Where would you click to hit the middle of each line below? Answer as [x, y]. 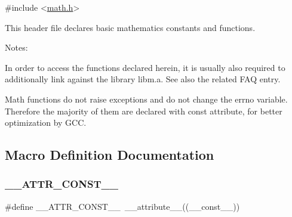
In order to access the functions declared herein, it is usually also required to [145, 67]
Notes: [16, 47]
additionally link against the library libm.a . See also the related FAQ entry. [143, 79]
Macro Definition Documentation [110, 155]
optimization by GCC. [46, 123]
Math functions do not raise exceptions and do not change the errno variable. [146, 99]
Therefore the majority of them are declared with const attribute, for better [144, 111]
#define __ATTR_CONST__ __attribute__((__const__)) [122, 206]
